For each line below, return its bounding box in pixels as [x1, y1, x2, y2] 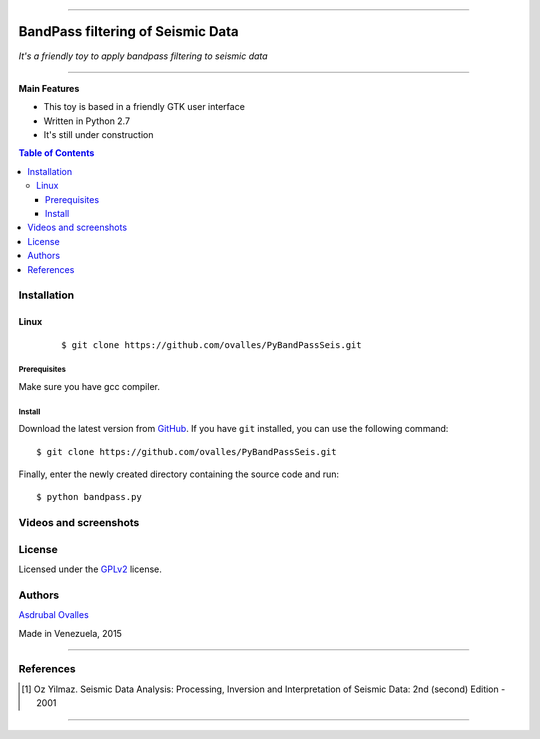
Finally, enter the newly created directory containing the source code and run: [18, 468, 340, 480]
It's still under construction [43, 129, 154, 141]
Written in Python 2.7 [43, 115, 130, 127]
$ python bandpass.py [36, 491, 142, 503]
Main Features [18, 82, 80, 94]
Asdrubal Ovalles [18, 609, 89, 621]
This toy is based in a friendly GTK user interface [43, 101, 245, 113]
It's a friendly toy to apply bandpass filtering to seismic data [18, 50, 269, 62]
